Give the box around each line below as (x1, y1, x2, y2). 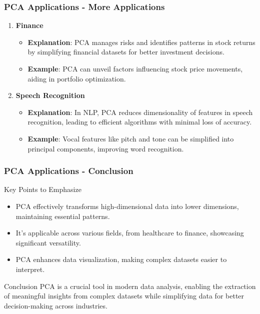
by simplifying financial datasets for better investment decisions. (27, 46, 224, 57)
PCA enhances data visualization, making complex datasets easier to (15, 254, 227, 264)
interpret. (15, 263, 45, 274)
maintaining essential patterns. (15, 210, 110, 221)
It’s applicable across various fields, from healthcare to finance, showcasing (15, 227, 244, 238)
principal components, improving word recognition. (27, 143, 184, 153)
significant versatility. (15, 237, 81, 247)
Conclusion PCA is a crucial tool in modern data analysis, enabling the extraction (4, 280, 256, 291)
